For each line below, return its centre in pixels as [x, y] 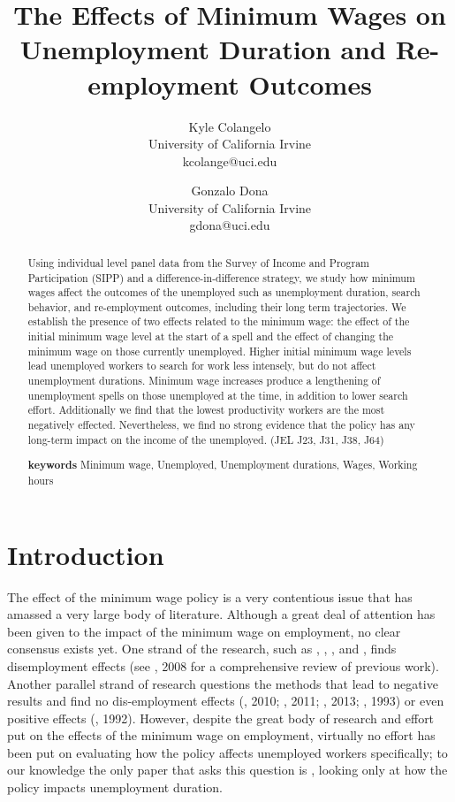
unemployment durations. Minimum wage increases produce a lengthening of [204, 381]
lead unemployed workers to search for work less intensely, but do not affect [202, 366]
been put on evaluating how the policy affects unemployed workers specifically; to [227, 752]
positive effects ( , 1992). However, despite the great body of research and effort [221, 718]
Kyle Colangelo [230, 126]
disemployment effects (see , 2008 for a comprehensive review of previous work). [223, 665]
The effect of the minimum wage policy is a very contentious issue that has [210, 596]
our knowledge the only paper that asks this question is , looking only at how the [227, 770]
